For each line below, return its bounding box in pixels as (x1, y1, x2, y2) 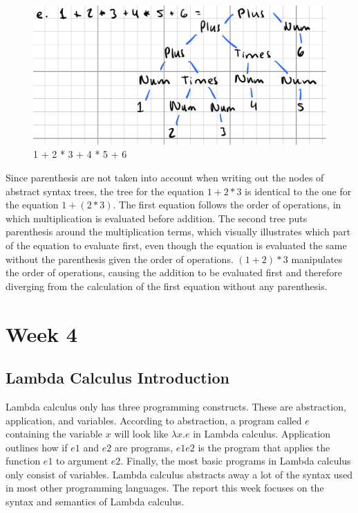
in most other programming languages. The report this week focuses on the (6, 480, 324, 495)
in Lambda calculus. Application (193, 426, 331, 441)
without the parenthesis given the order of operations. (6, 251, 234, 266)
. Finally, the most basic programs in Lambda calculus (120, 453, 351, 468)
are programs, (114, 440, 173, 454)
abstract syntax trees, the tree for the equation (6, 183, 204, 198)
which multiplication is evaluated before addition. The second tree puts (6, 210, 308, 225)
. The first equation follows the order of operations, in (113, 197, 341, 212)
